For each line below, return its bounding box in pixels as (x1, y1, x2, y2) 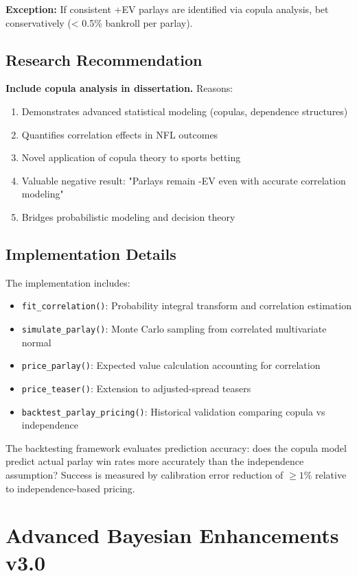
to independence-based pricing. (5, 481, 135, 495)
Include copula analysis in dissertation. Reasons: (5, 81, 233, 95)
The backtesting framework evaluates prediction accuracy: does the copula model (5, 440, 347, 455)
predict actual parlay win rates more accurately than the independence (5, 454, 304, 468)
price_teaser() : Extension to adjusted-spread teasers (21, 381, 251, 395)
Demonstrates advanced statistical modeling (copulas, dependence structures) (21, 104, 348, 118)
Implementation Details (5, 243, 176, 264)
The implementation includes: (5, 275, 130, 289)
